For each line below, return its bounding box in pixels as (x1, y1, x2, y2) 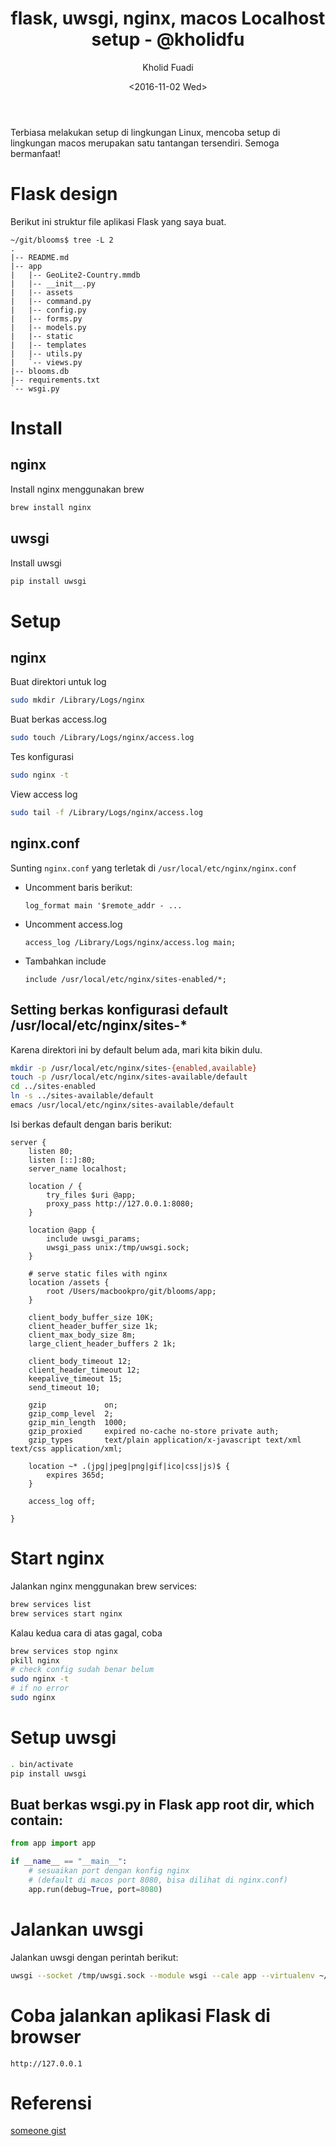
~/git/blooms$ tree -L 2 (10, 235, 114, 245)
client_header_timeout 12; (28, 1365, 141, 1375)
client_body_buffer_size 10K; (28, 1312, 155, 1322)
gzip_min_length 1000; (28, 1417, 128, 1427)
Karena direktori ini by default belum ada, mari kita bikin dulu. (10, 1043, 263, 1056)
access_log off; (28, 1496, 97, 1506)
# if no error (10, 1683, 70, 1694)
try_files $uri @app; (46, 1190, 137, 1200)
